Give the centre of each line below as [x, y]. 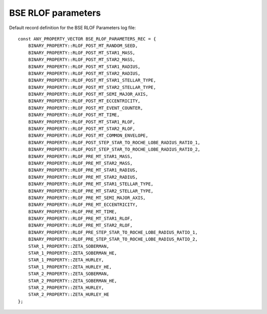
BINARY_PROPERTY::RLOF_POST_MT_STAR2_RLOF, [82, 129]
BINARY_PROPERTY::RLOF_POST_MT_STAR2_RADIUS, [84, 73]
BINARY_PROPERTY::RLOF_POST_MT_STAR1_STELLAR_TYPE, [92, 80]
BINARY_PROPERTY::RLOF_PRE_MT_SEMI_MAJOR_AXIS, [87, 198]
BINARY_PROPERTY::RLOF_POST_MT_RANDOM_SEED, [83, 46]
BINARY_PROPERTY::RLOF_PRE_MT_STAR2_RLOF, [80, 225]
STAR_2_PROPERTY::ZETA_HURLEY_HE [69, 294]
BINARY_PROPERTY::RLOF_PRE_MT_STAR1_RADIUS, [83, 170]
